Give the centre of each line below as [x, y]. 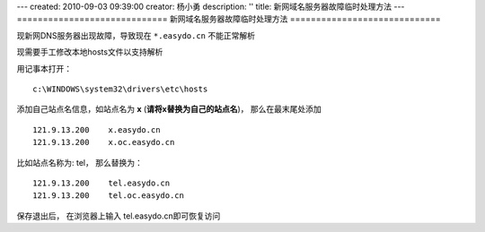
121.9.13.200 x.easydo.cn [97, 129]
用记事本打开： [44, 68]
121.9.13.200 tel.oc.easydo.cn [108, 196]
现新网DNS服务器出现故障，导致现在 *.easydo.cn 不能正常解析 [136, 35]
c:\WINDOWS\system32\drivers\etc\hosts [120, 89]
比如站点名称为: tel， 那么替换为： [79, 162]
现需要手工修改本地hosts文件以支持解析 [90, 52]
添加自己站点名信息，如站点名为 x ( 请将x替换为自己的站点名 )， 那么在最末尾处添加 [169, 109]
